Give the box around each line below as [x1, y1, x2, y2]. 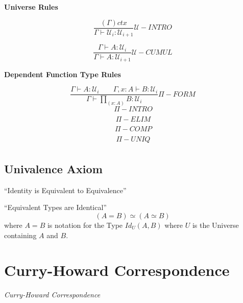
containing [4, 229, 37, 240]
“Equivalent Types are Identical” [4, 202, 107, 213]
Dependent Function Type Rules [4, 68, 121, 79]
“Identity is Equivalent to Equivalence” [4, 184, 127, 195]
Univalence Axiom [4, 160, 103, 176]
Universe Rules [4, 2, 58, 12]
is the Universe [192, 219, 239, 230]
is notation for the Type [47, 219, 123, 230]
